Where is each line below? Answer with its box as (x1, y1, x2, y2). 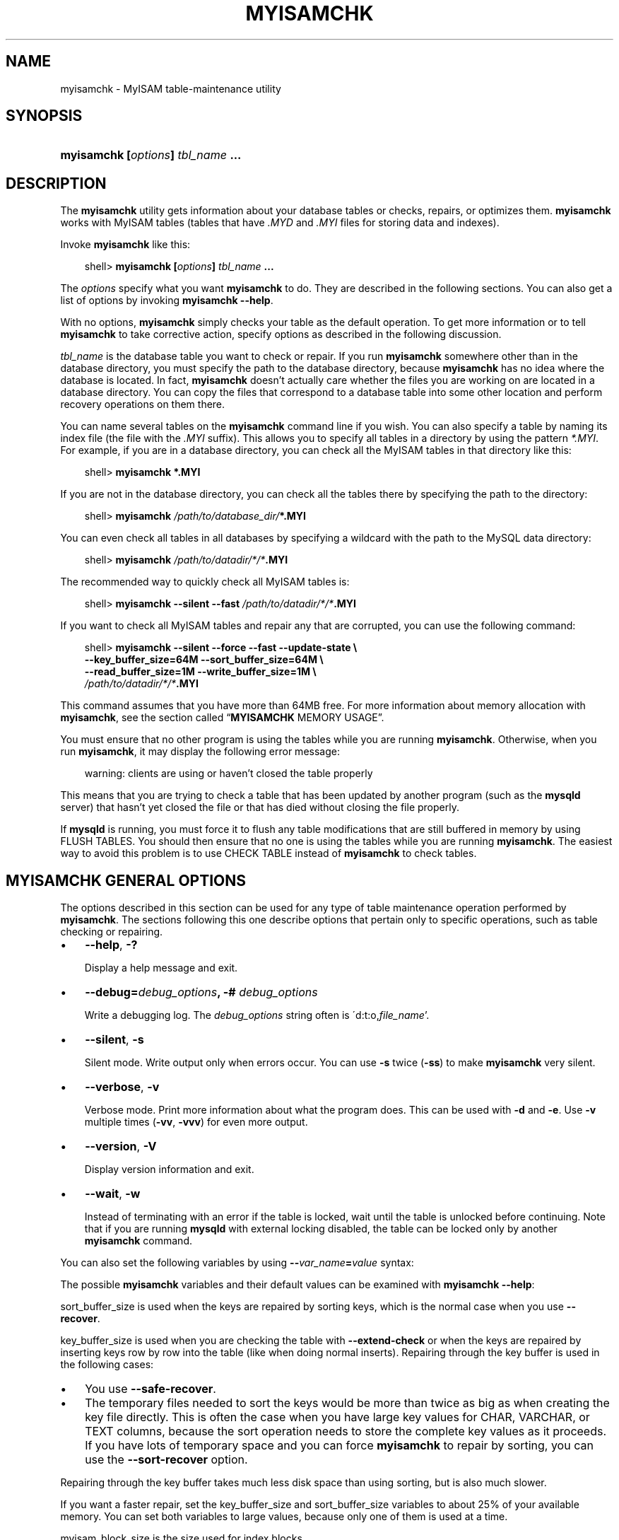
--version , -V (85, 1139, 157, 1154)
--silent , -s (85, 1032, 144, 1047)
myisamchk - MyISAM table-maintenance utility (60, 82, 281, 95)
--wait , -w (85, 1186, 141, 1201)
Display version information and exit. (84, 1163, 254, 1176)
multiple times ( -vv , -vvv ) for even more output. (84, 1116, 308, 1128)
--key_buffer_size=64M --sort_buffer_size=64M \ (84, 653, 324, 666)
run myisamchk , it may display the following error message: (60, 745, 340, 758)
